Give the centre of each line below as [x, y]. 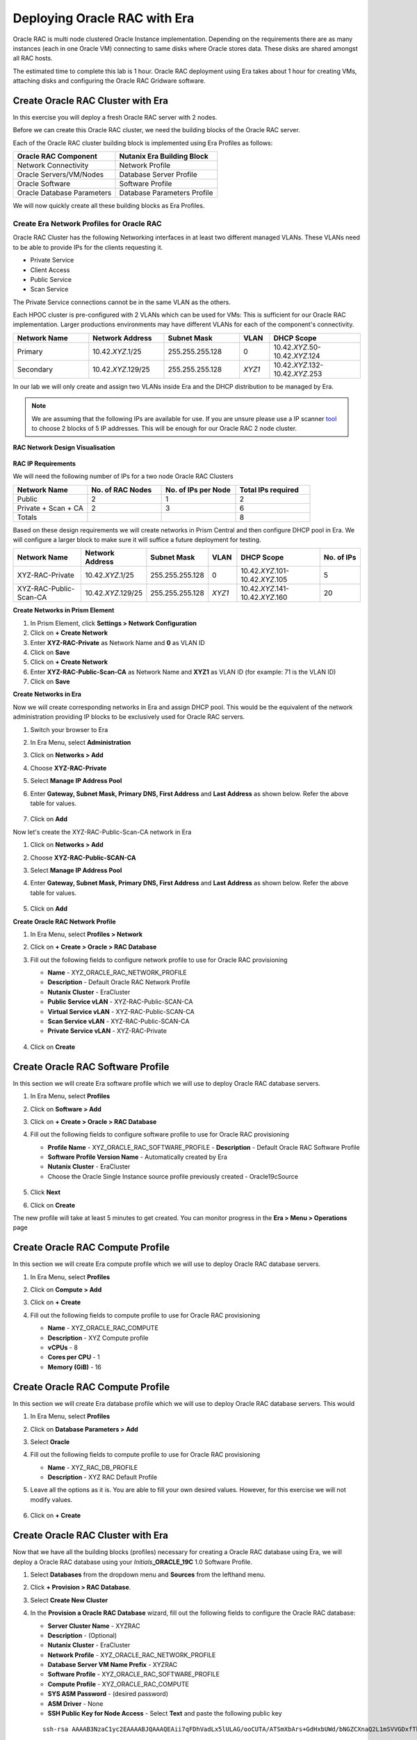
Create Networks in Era [47, 694]
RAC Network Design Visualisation [64, 448]
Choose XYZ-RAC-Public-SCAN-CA [83, 857]
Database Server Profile [158, 175]
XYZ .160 [274, 597]
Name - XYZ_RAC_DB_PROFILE [93, 1467]
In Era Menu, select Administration [81, 743]
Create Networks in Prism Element [64, 610]
